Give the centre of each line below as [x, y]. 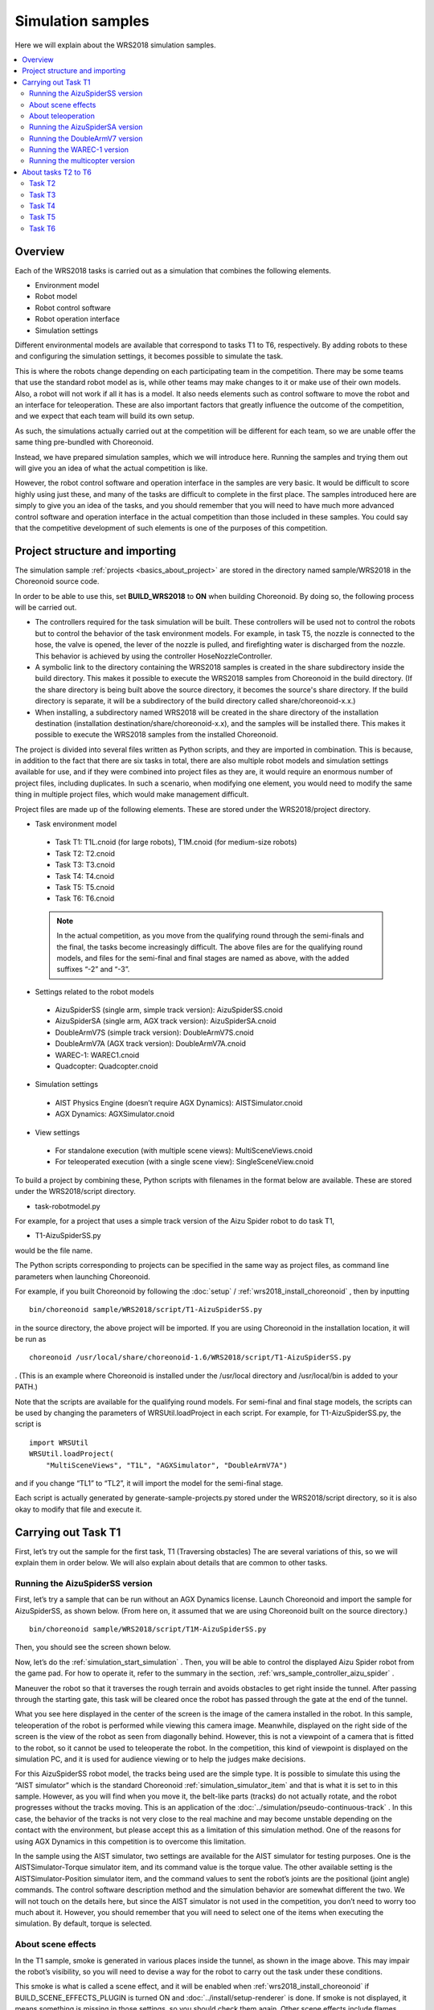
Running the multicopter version [82, 161]
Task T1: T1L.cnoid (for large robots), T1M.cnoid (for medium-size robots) [176, 842]
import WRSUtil [59, 1442]
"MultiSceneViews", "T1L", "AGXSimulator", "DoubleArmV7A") [167, 1465]
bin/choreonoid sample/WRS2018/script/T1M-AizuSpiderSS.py [148, 1629]
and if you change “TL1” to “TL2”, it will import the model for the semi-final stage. [149, 1483]
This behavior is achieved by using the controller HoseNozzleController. [154, 656]
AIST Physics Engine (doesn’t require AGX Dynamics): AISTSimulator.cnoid [179, 1102]
